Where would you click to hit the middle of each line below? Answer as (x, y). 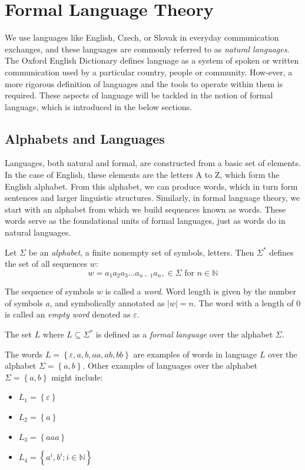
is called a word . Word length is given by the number (201, 291)
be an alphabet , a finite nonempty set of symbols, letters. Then (141, 252)
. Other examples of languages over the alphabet (170, 365)
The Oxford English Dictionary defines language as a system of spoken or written (152, 60)
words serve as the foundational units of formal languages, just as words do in (145, 221)
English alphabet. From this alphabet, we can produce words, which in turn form (151, 186)
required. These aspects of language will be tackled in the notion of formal (139, 95)
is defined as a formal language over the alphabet (184, 334)
